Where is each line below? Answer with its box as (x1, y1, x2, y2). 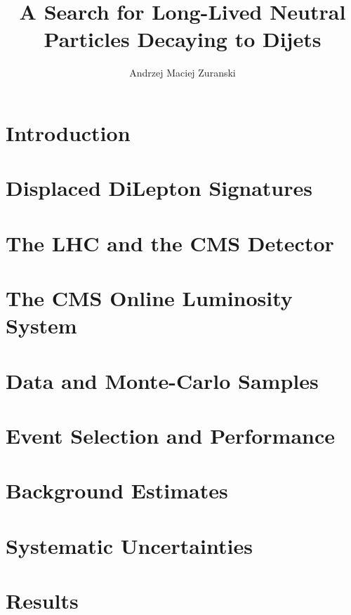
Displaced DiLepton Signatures (6, 173, 312, 202)
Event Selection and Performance (6, 421, 336, 449)
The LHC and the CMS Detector (6, 228, 334, 257)
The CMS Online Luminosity (6, 284, 293, 312)
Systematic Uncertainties (6, 531, 253, 560)
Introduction (6, 118, 131, 147)
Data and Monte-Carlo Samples (6, 366, 319, 395)
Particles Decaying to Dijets (44, 25, 322, 53)
